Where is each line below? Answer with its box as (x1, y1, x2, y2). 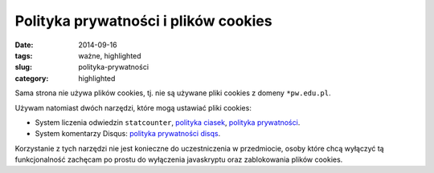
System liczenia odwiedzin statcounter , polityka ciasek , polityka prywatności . (35, 117, 301, 127)
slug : (14, 62, 32, 72)
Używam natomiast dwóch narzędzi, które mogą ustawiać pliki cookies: (14, 103, 252, 112)
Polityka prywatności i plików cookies (14, 12, 272, 30)
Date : (14, 40, 34, 50)
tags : (14, 50, 33, 60)
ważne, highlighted (78, 50, 141, 60)
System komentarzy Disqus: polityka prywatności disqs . (35, 129, 221, 139)
